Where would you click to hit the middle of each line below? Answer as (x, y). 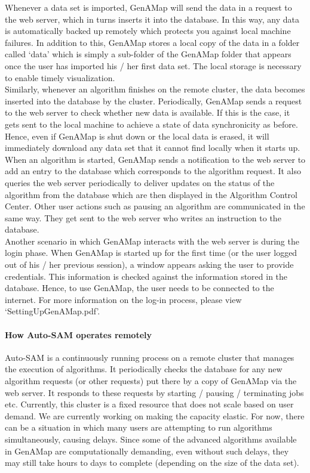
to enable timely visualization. (60, 77)
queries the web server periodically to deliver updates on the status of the (140, 182)
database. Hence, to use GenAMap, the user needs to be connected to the (139, 288)
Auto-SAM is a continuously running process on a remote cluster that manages (150, 357)
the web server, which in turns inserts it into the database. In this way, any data (152, 19)
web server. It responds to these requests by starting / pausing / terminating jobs (154, 392)
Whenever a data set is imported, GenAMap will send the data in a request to (148, 7)
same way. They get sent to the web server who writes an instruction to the (143, 217)
